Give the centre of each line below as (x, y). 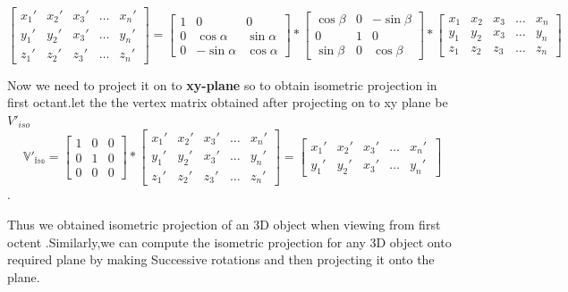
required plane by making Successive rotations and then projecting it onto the (221, 259)
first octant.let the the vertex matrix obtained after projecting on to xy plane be (228, 102)
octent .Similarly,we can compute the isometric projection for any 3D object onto (229, 242)
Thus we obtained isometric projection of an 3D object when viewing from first (224, 224)
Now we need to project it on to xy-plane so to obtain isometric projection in (222, 84)
